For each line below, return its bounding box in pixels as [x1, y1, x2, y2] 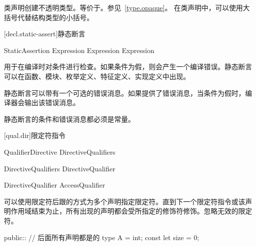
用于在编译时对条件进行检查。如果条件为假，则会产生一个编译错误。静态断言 [4, 61, 252, 72]
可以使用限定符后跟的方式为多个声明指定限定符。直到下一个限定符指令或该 [4, 196, 245, 206]
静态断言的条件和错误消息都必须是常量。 [4, 113, 135, 124]
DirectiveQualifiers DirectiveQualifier [4, 163, 116, 173]
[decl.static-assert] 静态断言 [4, 28, 86, 39]
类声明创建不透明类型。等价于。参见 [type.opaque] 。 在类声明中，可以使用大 [4, 2, 250, 12]
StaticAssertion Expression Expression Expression [4, 45, 155, 55]
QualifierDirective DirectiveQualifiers [4, 146, 116, 157]
